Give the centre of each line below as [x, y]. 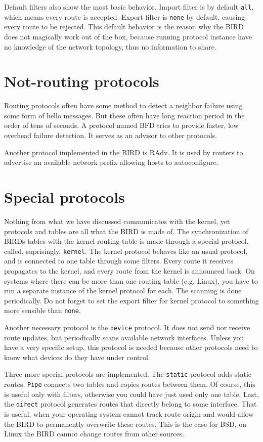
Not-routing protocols [82, 81]
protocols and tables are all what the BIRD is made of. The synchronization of [126, 231]
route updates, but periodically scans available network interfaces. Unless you [124, 337]
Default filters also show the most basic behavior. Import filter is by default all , [129, 7]
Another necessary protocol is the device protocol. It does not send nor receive [127, 327]
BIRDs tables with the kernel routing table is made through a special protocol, [126, 241]
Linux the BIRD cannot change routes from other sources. [94, 434]
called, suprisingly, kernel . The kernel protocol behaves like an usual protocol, [126, 251]
